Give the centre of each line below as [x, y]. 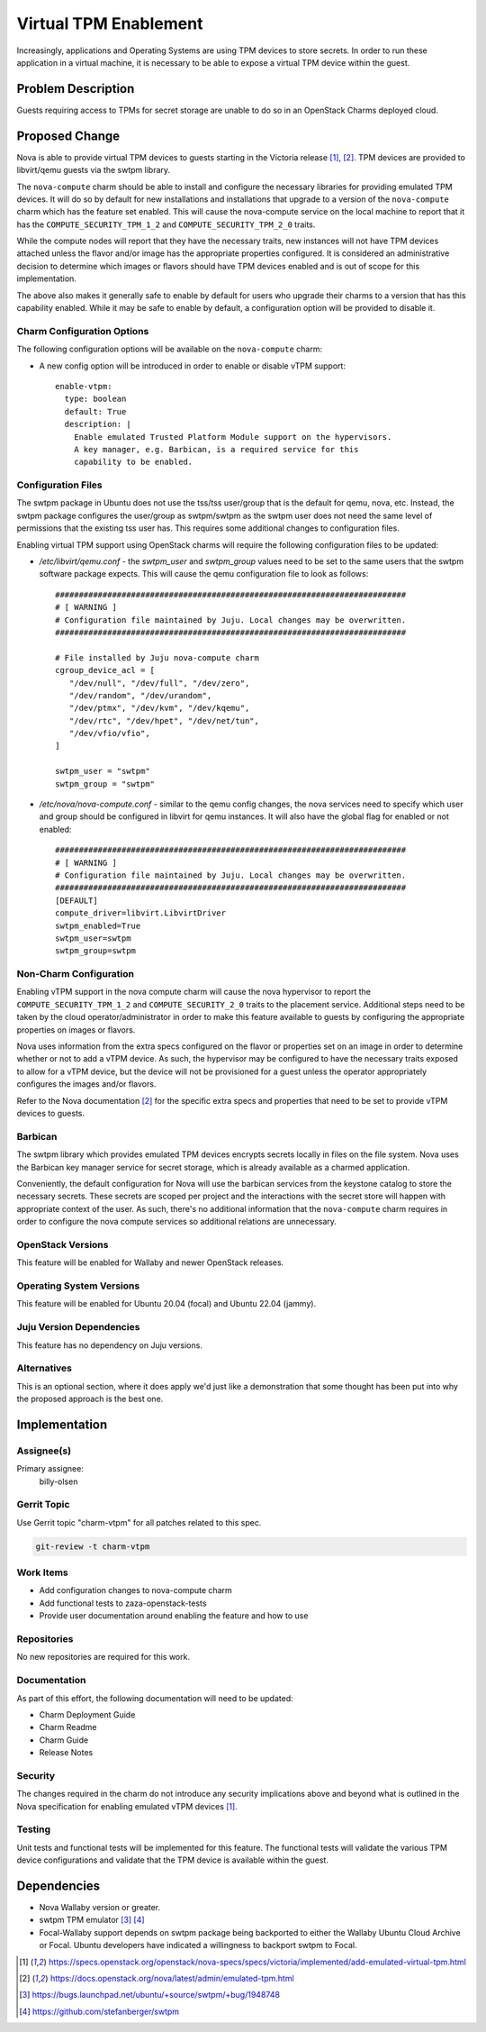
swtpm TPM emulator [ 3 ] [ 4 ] [92, 1920]
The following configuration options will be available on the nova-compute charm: [170, 349]
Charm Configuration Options [83, 331]
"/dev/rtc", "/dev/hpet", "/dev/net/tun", [164, 720]
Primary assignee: [50, 1469]
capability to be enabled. [133, 462]
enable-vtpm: [84, 386]
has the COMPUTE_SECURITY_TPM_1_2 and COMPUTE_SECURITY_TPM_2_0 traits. [166, 224]
